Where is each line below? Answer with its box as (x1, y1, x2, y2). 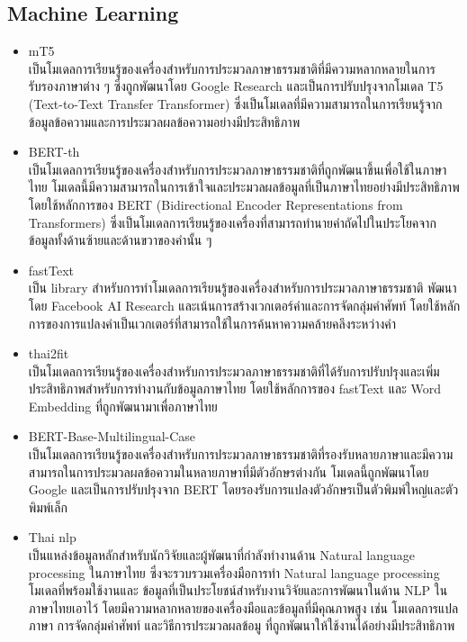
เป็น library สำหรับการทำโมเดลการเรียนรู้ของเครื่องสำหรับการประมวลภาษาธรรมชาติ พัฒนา (28, 278, 457, 297)
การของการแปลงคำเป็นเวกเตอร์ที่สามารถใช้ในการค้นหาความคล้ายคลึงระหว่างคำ (28, 313, 397, 332)
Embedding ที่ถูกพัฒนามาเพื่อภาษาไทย (28, 396, 218, 415)
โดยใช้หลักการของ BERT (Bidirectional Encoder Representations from (28, 194, 403, 213)
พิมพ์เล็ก (28, 497, 67, 516)
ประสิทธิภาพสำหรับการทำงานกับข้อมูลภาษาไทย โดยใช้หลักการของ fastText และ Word (28, 379, 441, 398)
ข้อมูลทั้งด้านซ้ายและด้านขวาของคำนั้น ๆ (28, 231, 212, 249)
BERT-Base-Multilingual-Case (28, 427, 196, 446)
